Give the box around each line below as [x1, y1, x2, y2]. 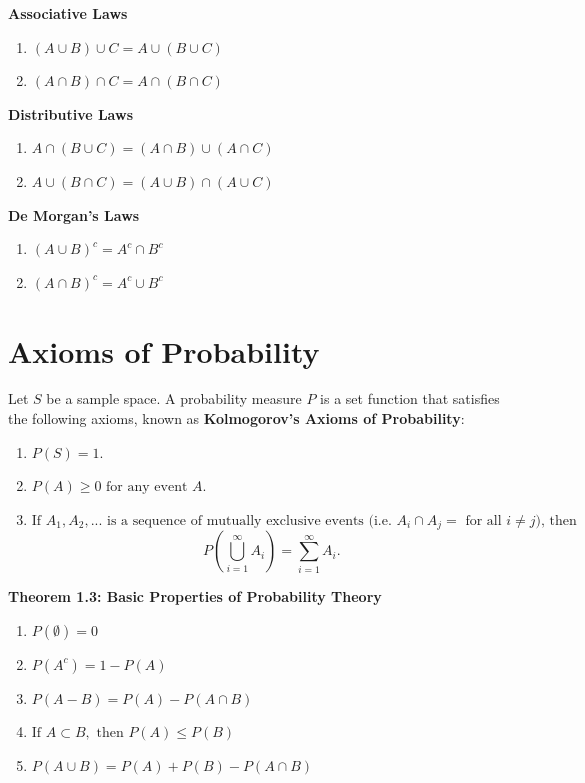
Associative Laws [8, 3, 128, 23]
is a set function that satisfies [320, 388, 500, 409]
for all [465, 513, 502, 528]
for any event [106, 480, 188, 495]
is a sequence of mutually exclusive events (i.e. [107, 513, 392, 528]
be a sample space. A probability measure [46, 388, 302, 409]
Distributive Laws [8, 103, 133, 124]
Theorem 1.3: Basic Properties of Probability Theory [8, 586, 382, 607]
